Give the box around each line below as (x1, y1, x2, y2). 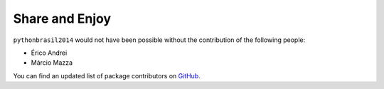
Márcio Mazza (31, 58, 73, 67)
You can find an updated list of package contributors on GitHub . (13, 71, 201, 80)
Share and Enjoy (13, 11, 112, 26)
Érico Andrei (31, 48, 68, 57)
